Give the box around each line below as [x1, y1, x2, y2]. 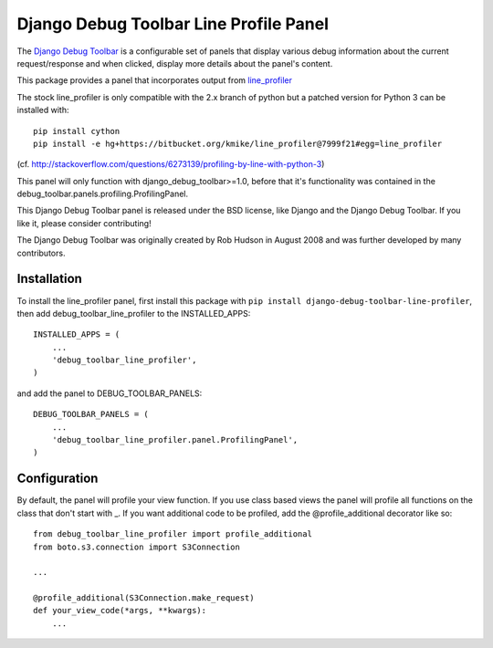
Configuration [16, 471, 99, 486]
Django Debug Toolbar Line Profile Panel [16, 14, 329, 34]
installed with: [16, 105, 69, 116]
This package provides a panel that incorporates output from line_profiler [16, 75, 292, 86]
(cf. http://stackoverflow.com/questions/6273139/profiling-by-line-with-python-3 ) [16, 159, 325, 170]
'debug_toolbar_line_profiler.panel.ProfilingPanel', [51, 434, 299, 445]
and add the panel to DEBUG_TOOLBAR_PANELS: [16, 388, 203, 399]
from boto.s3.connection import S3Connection [33, 541, 241, 552]
